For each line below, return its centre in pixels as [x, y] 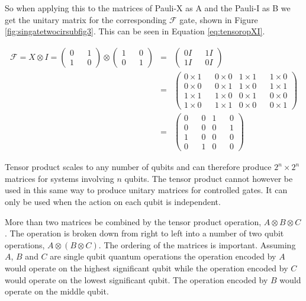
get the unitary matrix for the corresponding [86, 19]
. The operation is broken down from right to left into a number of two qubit [144, 233]
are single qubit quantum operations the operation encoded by [163, 256]
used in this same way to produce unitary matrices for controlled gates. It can [146, 190]
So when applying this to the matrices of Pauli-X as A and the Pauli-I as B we [148, 8]
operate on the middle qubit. [57, 291]
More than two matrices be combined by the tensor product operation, [133, 221]
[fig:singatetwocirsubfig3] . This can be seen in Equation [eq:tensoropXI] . [135, 31]
